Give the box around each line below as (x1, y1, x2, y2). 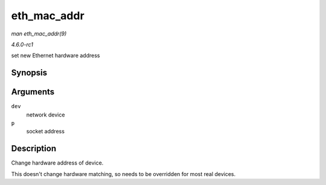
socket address (26, 128, 65, 135)
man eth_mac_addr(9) (11, 30, 67, 37)
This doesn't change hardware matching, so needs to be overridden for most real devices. (11, 170, 236, 177)
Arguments (11, 87, 55, 97)
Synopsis (11, 68, 48, 78)
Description (11, 144, 57, 154)
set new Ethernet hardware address (11, 52, 100, 59)
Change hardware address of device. (11, 159, 104, 166)
